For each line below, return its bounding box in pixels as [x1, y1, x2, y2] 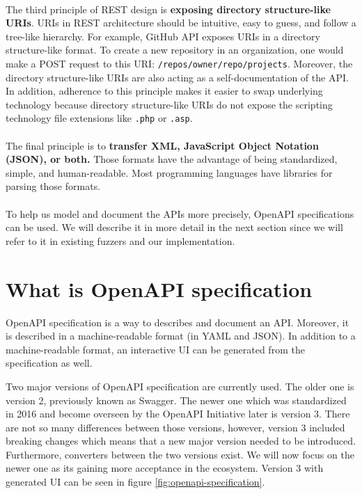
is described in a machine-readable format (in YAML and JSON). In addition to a [6, 328, 356, 343]
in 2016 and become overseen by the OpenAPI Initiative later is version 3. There [6, 406, 350, 421]
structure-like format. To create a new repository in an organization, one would [6, 42, 344, 57]
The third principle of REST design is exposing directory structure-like [6, 1, 331, 16]
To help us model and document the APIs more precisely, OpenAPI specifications [6, 206, 354, 221]
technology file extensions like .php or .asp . [6, 111, 193, 125]
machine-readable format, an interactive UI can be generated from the [6, 342, 305, 356]
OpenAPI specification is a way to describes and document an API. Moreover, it [6, 314, 349, 329]
